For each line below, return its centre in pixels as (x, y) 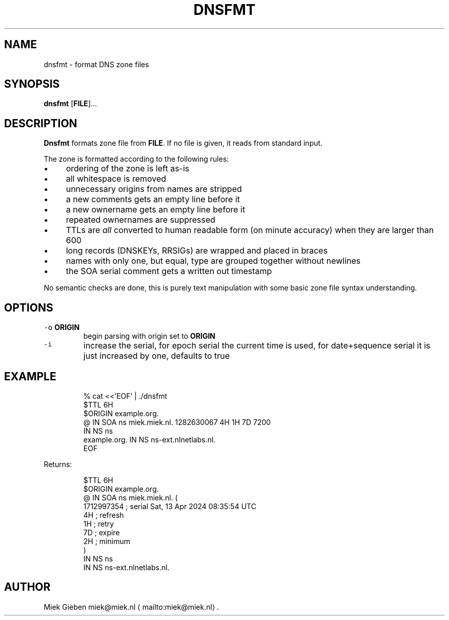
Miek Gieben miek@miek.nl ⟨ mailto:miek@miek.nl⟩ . (131, 607)
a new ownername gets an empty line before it (156, 210)
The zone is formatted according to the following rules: (136, 159)
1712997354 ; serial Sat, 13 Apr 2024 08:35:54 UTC (170, 506)
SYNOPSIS (32, 84)
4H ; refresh (104, 515)
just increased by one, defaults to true (157, 356)
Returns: (58, 464)
